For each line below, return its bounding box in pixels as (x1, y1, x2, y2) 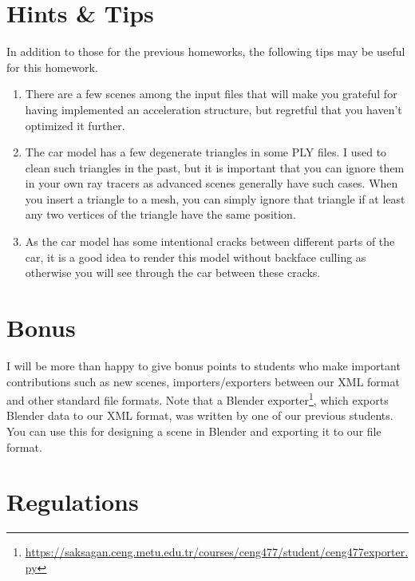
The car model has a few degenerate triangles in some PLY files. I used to (25, 144, 387, 160)
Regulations (6, 485, 139, 518)
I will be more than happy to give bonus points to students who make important (6, 357, 401, 373)
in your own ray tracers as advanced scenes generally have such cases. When (25, 175, 398, 192)
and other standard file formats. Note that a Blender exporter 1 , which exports (6, 389, 389, 408)
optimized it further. (25, 117, 125, 133)
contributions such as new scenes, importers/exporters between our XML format (6, 373, 400, 389)
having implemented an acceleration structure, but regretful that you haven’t (25, 101, 402, 117)
